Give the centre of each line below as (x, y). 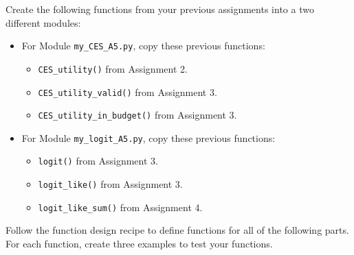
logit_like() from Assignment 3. (110, 184)
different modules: (43, 22)
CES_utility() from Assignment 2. (113, 68)
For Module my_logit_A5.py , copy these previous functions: (148, 137)
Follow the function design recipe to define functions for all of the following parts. (177, 230)
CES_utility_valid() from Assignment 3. (128, 92)
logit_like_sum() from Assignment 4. (120, 207)
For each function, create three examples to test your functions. (139, 244)
